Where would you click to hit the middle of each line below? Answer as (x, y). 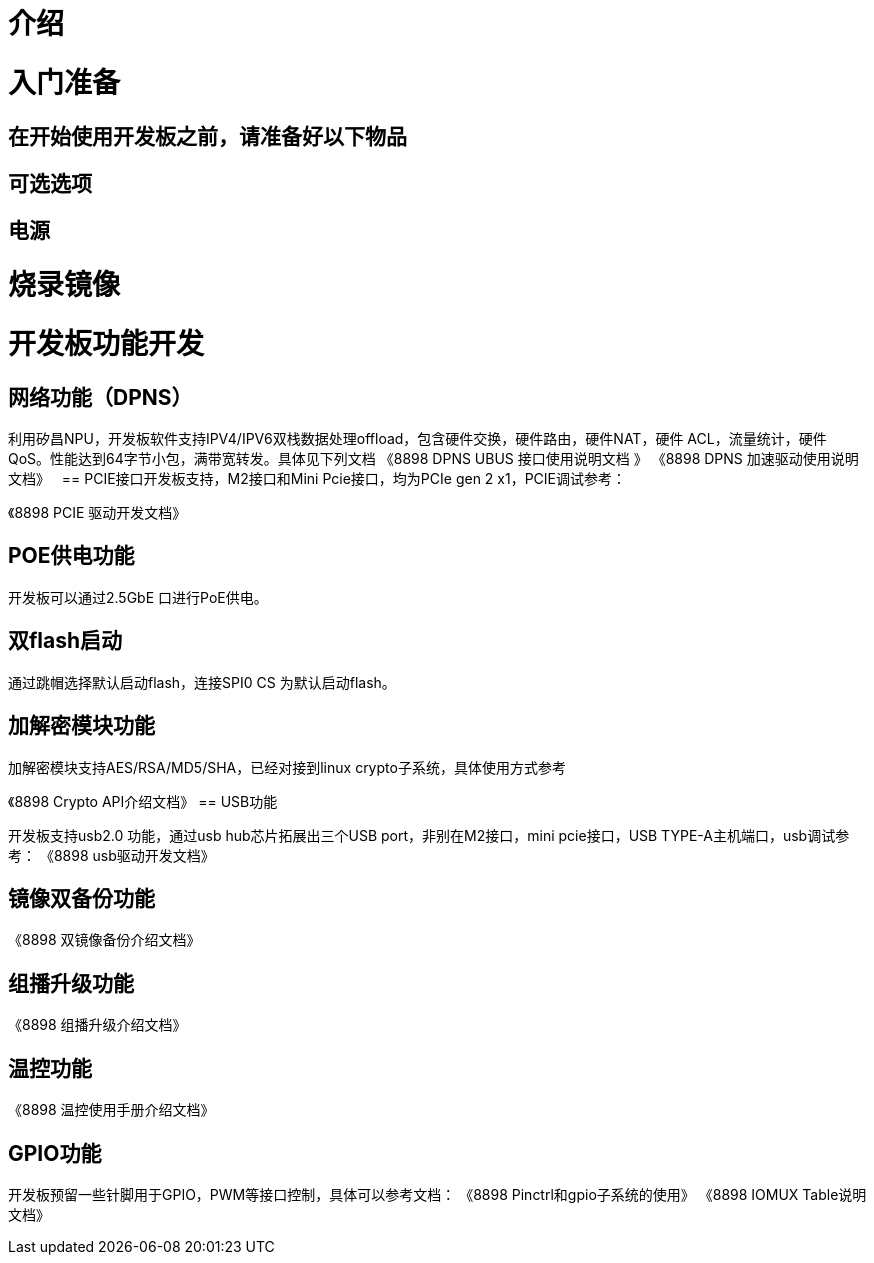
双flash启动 (65, 641)
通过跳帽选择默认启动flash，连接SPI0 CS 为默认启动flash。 (202, 682)
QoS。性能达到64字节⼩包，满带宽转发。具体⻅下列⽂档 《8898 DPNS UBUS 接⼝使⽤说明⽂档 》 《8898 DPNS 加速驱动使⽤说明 (433, 459)
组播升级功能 (71, 983)
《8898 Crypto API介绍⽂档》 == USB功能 (143, 801)
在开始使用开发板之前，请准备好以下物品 (207, 136)
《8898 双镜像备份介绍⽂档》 (104, 940)
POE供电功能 (71, 556)
